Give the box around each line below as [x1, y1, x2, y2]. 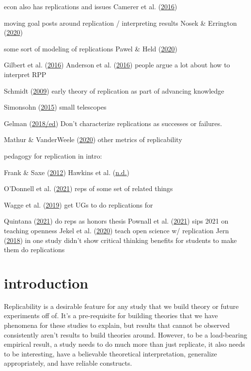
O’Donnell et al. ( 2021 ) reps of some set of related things [4, 183, 173, 194]
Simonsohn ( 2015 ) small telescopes [4, 102, 107, 112]
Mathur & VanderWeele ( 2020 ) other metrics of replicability [4, 134, 182, 145]
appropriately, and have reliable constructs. [4, 358, 132, 368]
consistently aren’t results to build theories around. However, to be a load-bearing [4, 329, 247, 339]
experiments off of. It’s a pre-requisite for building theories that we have [4, 310, 218, 321]
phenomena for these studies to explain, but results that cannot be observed [4, 320, 230, 330]
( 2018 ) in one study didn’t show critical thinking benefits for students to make [4, 235, 237, 245]
